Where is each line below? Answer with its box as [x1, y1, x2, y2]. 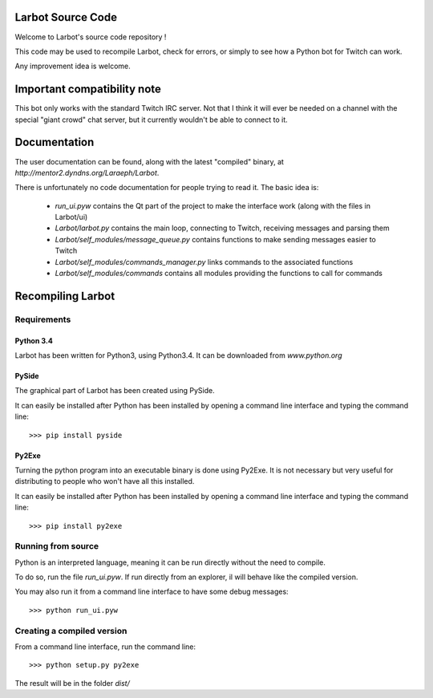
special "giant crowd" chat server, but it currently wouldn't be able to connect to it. [14, 115, 288, 124]
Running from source [14, 541, 99, 552]
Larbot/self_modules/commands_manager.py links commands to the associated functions [55, 257, 354, 266]
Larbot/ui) [55, 213, 88, 222]
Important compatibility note [14, 83, 162, 96]
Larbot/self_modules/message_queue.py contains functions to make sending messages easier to [55, 234, 376, 244]
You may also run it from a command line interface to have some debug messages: [14, 586, 289, 597]
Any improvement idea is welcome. [14, 61, 132, 71]
